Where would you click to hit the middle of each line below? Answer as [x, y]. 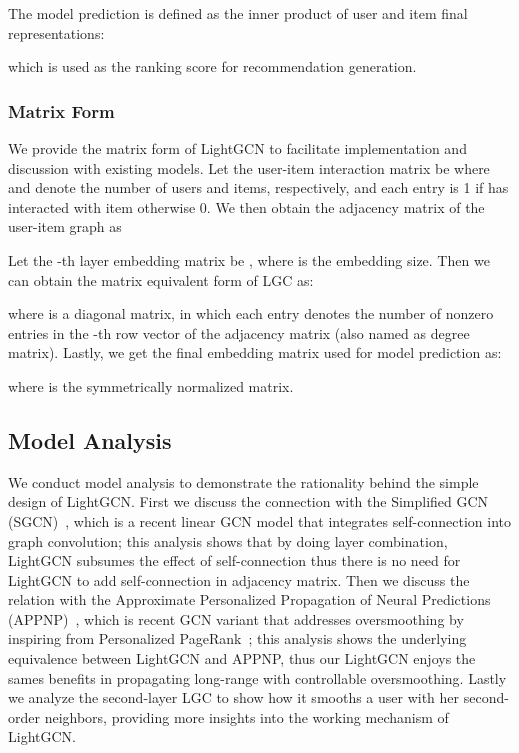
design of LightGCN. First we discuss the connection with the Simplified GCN [248, 501]
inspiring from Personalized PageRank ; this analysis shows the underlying [237, 638]
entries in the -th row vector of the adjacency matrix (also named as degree [239, 332]
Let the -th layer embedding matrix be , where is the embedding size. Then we [249, 259]
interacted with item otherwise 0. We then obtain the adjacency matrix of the [246, 206]
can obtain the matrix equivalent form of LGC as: [161, 279]
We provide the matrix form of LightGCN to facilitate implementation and [237, 148]
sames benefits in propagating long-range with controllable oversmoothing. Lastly [257, 677]
